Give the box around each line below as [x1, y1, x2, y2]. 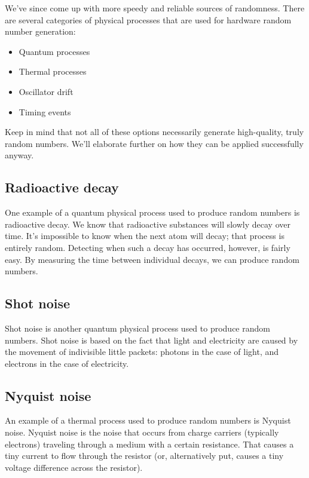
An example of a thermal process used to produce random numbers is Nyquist [5, 414, 291, 427]
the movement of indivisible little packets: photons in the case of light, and [5, 345, 279, 358]
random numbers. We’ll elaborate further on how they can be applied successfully [5, 137, 304, 149]
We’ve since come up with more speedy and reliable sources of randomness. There [5, 2, 305, 14]
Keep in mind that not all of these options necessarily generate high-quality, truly [5, 125, 304, 138]
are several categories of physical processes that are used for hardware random [5, 13, 292, 26]
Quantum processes [19, 45, 90, 57]
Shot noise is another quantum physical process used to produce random [5, 321, 270, 334]
